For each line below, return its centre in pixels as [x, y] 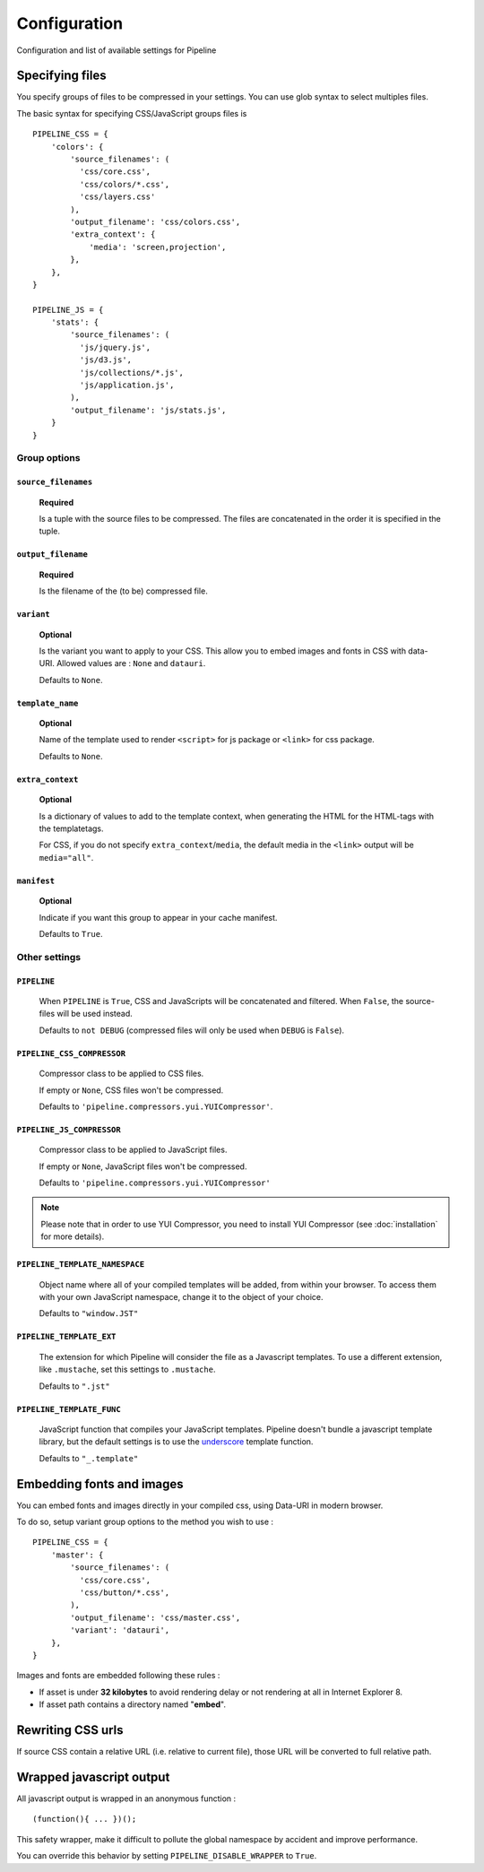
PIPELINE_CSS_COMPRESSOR [71, 1053]
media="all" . [66, 857]
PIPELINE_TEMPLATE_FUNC [69, 1409]
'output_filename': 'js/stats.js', [148, 410]
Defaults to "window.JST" [89, 1313]
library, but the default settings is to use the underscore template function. [176, 1442]
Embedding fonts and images [100, 1484]
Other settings [48, 957]
